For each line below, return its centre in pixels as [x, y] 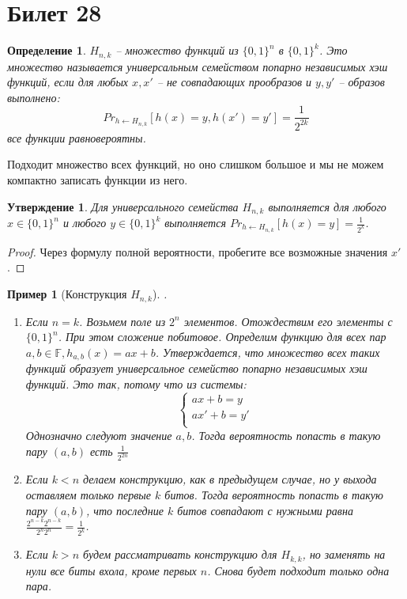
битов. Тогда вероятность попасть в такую [274, 494]
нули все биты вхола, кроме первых [111, 570]
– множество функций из [177, 50]
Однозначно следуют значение [99, 435]
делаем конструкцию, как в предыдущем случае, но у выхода [230, 479]
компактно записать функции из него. [98, 179]
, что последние [124, 510]
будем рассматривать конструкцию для [180, 554]
